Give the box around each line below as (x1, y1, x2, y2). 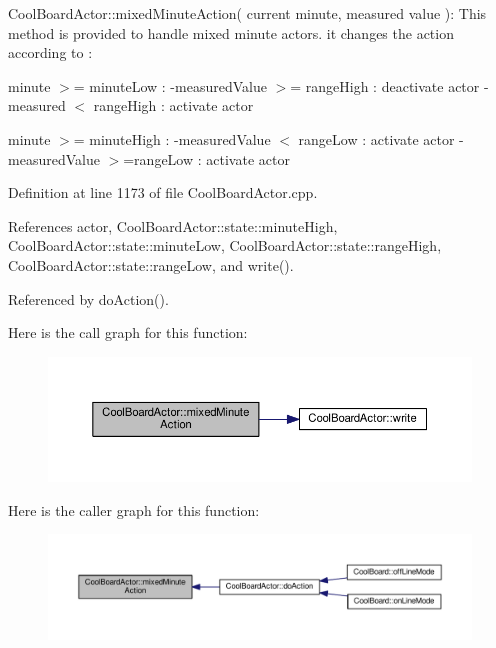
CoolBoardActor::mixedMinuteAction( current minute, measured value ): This (8, 3, 487, 23)
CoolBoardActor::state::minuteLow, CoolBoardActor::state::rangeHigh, (8, 235, 442, 256)
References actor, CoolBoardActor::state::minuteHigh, (8, 215, 338, 236)
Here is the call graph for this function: (8, 322, 248, 343)
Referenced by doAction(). (8, 288, 169, 309)
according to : (8, 42, 93, 63)
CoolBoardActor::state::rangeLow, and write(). (8, 254, 294, 275)
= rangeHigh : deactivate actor (290, 75, 480, 96)
